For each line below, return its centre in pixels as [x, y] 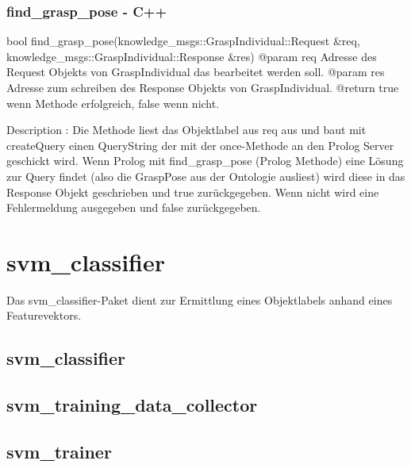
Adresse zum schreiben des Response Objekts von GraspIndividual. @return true [203, 87]
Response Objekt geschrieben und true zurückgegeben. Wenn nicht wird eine [193, 192]
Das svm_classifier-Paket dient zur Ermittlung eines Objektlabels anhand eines [200, 299]
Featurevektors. [44, 315]
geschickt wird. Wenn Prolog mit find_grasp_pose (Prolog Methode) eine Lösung [205, 161]
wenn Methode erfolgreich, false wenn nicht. [113, 103]
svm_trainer [59, 452]
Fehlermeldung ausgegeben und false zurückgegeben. [134, 207]
